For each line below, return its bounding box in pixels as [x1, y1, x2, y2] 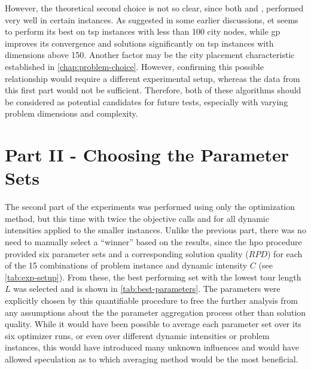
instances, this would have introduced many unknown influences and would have [5, 341, 299, 353]
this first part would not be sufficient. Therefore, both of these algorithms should [5, 84, 301, 96]
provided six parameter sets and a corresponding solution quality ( [5, 247, 249, 260]
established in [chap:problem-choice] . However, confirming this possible [5, 60, 264, 72]
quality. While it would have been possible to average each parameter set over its [5, 318, 301, 330]
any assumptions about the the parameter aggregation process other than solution [5, 306, 306, 318]
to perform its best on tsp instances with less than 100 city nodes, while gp [5, 25, 280, 38]
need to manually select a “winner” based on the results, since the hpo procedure [5, 236, 302, 248]
